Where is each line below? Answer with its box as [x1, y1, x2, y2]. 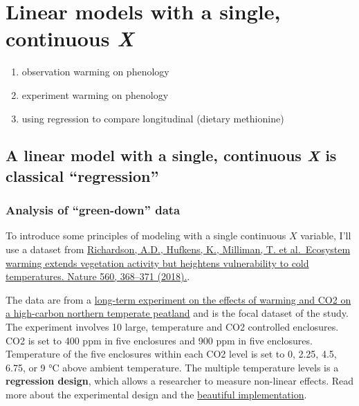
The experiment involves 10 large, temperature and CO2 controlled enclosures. [6, 320, 339, 334]
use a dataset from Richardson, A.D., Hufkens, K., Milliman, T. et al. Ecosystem [6, 242, 351, 257]
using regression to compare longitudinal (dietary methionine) [21, 111, 284, 125]
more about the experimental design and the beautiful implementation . [6, 387, 307, 402]
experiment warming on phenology [21, 87, 169, 102]
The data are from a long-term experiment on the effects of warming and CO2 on [6, 292, 351, 306]
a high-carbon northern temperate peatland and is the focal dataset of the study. [6, 306, 349, 320]
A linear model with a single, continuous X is [6, 145, 337, 166]
